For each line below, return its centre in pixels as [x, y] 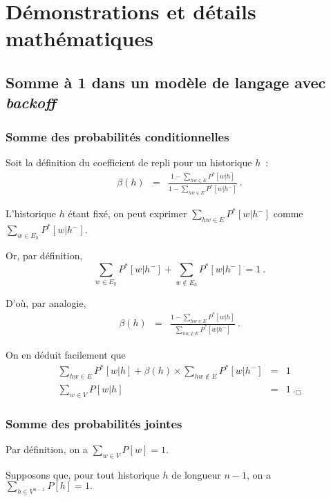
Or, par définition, [44, 256]
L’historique [31, 213]
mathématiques [79, 38]
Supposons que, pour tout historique [83, 474]
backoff [31, 102]
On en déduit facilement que [66, 354]
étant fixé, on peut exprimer [127, 213]
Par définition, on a [47, 449]
